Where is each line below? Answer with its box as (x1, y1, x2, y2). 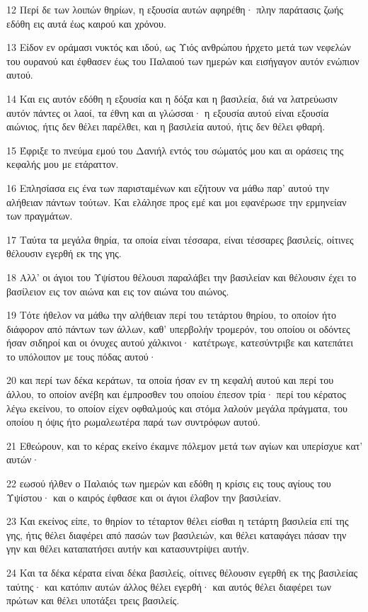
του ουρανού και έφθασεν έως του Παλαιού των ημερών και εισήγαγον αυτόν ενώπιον (6, 53, 360, 68)
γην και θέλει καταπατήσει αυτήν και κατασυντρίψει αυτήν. (6, 541, 250, 556)
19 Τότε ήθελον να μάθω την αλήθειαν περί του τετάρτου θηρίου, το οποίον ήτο (6, 307, 336, 322)
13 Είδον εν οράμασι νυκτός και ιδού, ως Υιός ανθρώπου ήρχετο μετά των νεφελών (6, 40, 351, 55)
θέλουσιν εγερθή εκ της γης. (6, 246, 122, 261)
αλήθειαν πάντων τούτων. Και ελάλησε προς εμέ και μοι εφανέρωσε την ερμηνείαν (6, 194, 347, 209)
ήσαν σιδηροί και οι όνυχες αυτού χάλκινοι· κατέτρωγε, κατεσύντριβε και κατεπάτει (6, 335, 354, 350)
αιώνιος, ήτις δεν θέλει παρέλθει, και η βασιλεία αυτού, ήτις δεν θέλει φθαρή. (6, 119, 326, 134)
